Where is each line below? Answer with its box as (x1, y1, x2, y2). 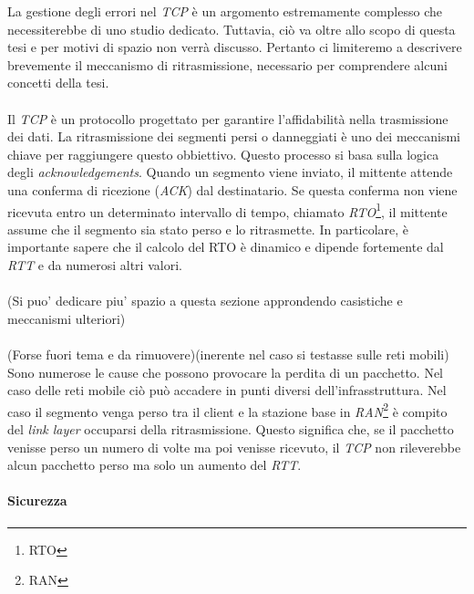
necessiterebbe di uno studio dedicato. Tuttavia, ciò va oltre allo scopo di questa (7, 19, 456, 38)
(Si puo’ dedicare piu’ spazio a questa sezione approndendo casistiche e (7, 291, 403, 310)
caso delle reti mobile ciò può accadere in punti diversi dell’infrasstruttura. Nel (7, 380, 447, 400)
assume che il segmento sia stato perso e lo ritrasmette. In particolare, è (7, 219, 409, 238)
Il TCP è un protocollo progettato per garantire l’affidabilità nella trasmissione (7, 109, 448, 128)
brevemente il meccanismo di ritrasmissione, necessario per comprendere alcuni (7, 55, 448, 74)
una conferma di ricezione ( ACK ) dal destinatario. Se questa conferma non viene (7, 180, 458, 199)
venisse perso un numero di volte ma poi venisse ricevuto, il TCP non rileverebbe (7, 437, 461, 456)
